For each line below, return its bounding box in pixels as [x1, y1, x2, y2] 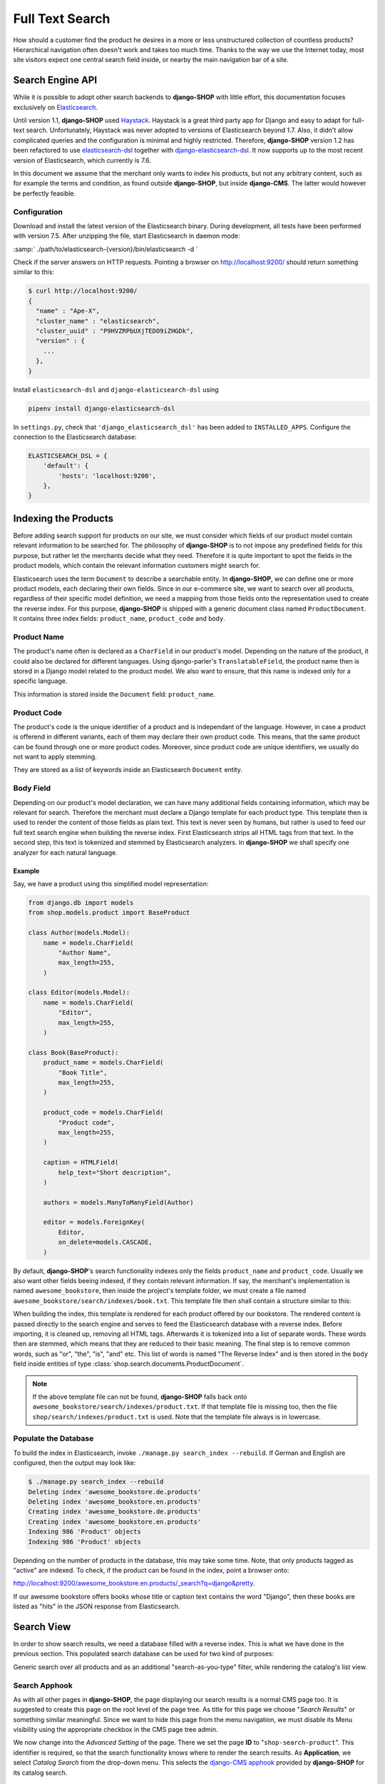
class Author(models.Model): [28, 928, 130, 937]
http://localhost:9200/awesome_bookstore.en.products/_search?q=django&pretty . [13, 1579, 255, 1588]
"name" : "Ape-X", [36, 307, 100, 315]
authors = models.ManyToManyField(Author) [43, 1198, 194, 1206]
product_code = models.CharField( [43, 1108, 164, 1117]
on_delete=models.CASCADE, [58, 1238, 153, 1247]
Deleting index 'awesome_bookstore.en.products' [28, 1497, 202, 1506]
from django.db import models [28, 898, 134, 906]
